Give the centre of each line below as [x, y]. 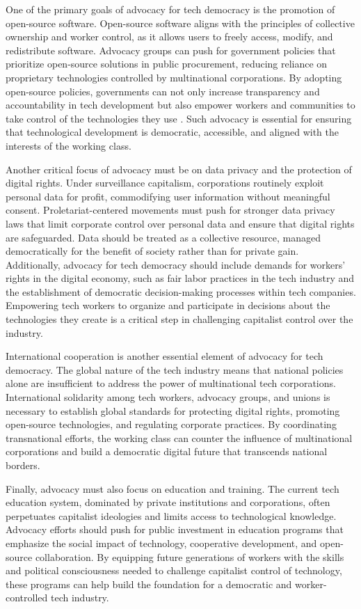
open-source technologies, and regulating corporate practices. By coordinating [171, 424]
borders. [23, 465]
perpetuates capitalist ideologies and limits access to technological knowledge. [171, 515]
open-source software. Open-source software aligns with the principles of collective [180, 23]
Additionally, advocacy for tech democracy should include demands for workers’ [176, 264]
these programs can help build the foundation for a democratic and [149, 584]
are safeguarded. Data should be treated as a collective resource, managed [163, 237]
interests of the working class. [69, 145]
